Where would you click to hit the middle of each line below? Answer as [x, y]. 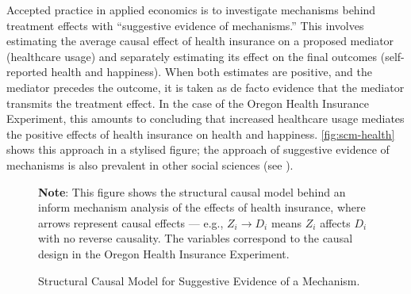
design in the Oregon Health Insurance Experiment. [164, 253]
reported [27, 72]
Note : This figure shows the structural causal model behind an [192, 191]
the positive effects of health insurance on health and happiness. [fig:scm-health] [201, 134]
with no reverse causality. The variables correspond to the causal [196, 238]
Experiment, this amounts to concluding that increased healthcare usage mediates [205, 118]
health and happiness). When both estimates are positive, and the [211, 72]
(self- [392, 56]
